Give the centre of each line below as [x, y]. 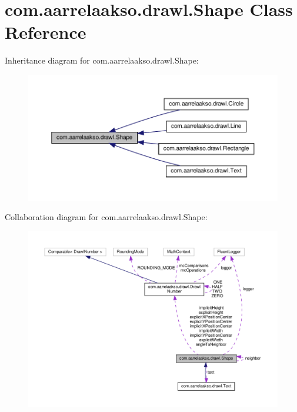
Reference [46, 32]
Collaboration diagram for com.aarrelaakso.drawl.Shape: [106, 217]
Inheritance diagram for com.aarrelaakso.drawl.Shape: [102, 60]
